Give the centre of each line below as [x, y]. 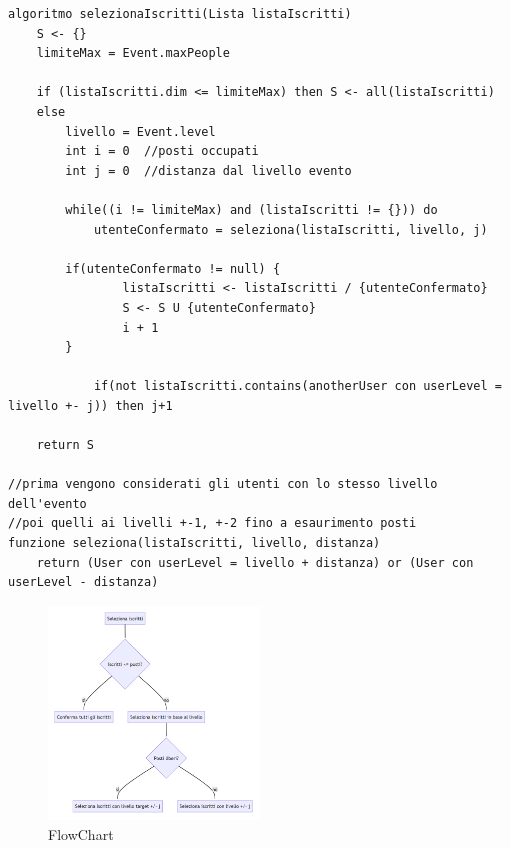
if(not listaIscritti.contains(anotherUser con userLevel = [297, 386]
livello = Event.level [140, 131]
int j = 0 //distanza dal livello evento [208, 170]
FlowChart [81, 833]
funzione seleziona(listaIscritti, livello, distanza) [194, 543]
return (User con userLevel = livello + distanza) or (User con [255, 562]
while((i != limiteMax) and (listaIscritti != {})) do [251, 209]
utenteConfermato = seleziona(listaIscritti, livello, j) [290, 229]
